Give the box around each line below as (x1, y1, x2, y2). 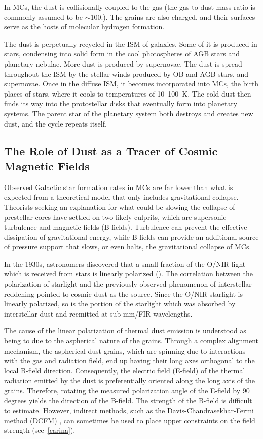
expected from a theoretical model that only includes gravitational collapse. (4, 192, 239, 202)
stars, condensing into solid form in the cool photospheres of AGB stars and (4, 48, 240, 59)
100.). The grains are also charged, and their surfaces (90, 11, 255, 22)
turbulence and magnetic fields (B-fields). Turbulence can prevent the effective (4, 222, 247, 232)
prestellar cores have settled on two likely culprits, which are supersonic (4, 211, 227, 222)
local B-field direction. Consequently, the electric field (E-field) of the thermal (4, 365, 245, 375)
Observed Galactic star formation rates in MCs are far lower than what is (4, 181, 233, 192)
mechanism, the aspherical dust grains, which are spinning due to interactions (4, 345, 246, 356)
